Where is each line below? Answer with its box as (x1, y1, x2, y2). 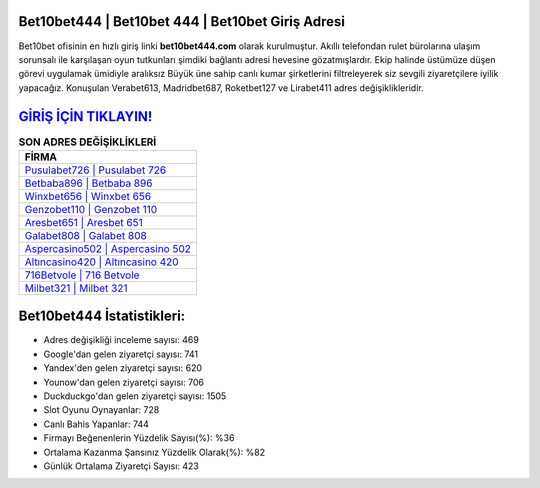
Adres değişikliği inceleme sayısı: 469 (43, 334, 199, 346)
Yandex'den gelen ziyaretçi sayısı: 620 (43, 362, 203, 374)
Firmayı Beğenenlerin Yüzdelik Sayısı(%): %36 (43, 432, 235, 444)
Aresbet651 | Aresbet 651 (24, 215, 144, 229)
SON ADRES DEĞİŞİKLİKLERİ (18, 135, 157, 149)
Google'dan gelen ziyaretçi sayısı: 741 (43, 348, 199, 360)
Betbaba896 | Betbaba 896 (24, 176, 153, 190)
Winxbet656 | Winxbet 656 (24, 189, 152, 203)
